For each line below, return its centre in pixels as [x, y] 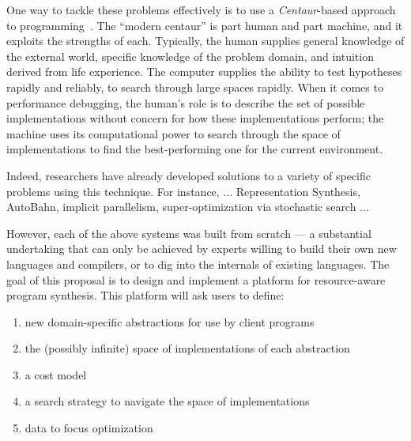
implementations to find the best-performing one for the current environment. [195, 149]
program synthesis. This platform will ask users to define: [145, 295]
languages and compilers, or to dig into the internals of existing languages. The [198, 264]
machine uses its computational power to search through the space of [173, 133]
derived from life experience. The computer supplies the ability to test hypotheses [204, 72]
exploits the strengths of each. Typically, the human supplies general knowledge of [205, 41]
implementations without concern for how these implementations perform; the [195, 118]
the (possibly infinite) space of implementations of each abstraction [187, 348]
